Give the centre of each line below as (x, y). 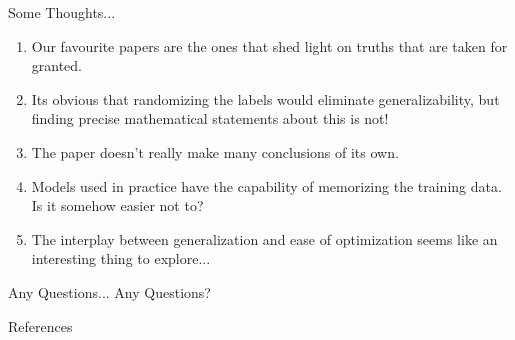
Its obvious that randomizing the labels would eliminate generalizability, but (265, 98)
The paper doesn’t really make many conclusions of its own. (215, 151)
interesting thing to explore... (121, 258)
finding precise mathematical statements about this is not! (210, 118)
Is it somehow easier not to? (117, 205)
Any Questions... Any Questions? (109, 291)
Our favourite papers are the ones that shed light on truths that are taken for (269, 45)
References (40, 325)
